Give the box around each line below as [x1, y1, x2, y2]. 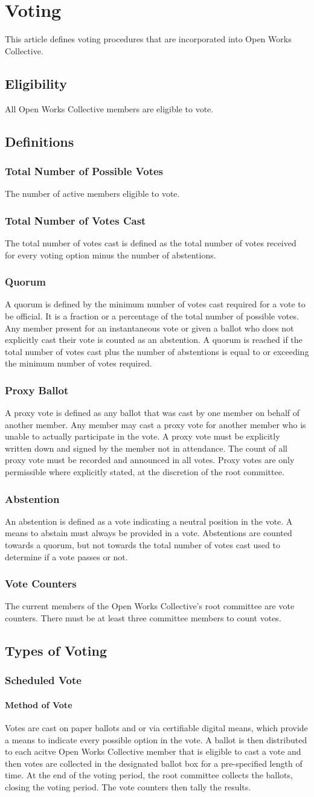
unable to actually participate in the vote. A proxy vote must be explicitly [5, 430, 280, 443]
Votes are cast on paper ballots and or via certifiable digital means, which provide [5, 722, 308, 734]
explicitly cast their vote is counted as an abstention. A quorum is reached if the [5, 333, 303, 346]
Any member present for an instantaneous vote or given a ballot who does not [5, 321, 294, 334]
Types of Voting [5, 641, 107, 660]
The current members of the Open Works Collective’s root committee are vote [5, 600, 295, 612]
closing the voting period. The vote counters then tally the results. [5, 781, 251, 793]
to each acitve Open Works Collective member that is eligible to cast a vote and [5, 745, 301, 758]
